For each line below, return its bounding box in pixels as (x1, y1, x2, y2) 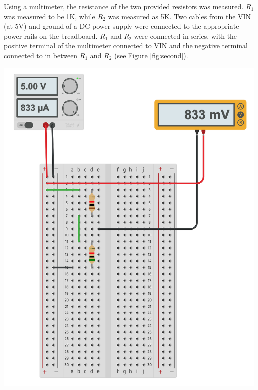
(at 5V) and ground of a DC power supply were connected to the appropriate (4, 21, 239, 31)
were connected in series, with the (134, 30, 237, 41)
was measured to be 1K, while (4, 11, 95, 21)
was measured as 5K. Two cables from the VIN (108, 11, 251, 21)
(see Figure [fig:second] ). (114, 50, 188, 60)
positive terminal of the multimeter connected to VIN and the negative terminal (4, 40, 248, 51)
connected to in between (4, 50, 78, 60)
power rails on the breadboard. (4, 30, 98, 41)
